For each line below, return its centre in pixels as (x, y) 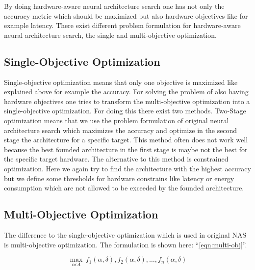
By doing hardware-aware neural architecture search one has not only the (114, 6)
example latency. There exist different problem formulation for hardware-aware (122, 25)
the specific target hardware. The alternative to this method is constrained (116, 159)
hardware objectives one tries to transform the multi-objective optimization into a (127, 101)
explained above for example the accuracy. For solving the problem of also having (126, 92)
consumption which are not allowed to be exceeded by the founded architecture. (124, 188)
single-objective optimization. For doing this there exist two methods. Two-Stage (125, 111)
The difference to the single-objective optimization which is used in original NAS (125, 234)
